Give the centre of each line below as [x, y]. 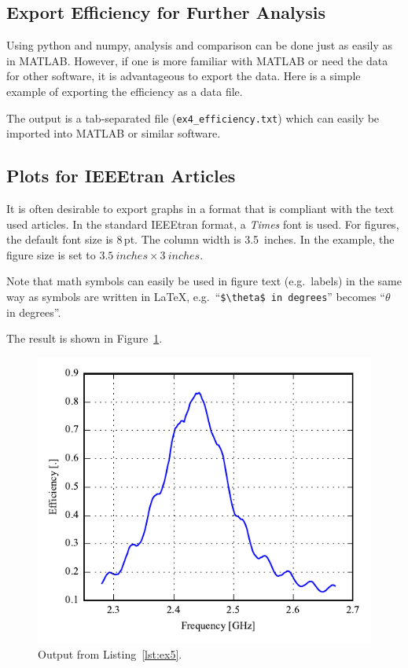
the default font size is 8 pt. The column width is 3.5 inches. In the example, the [200, 239]
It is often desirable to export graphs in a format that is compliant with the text [200, 209]
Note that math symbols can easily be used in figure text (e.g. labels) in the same [204, 281]
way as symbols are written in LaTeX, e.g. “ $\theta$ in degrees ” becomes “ [196, 296]
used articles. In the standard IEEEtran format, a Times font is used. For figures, [203, 224]
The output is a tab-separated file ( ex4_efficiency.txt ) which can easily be [193, 117]
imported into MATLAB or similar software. [114, 133]
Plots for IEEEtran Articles [121, 176]
